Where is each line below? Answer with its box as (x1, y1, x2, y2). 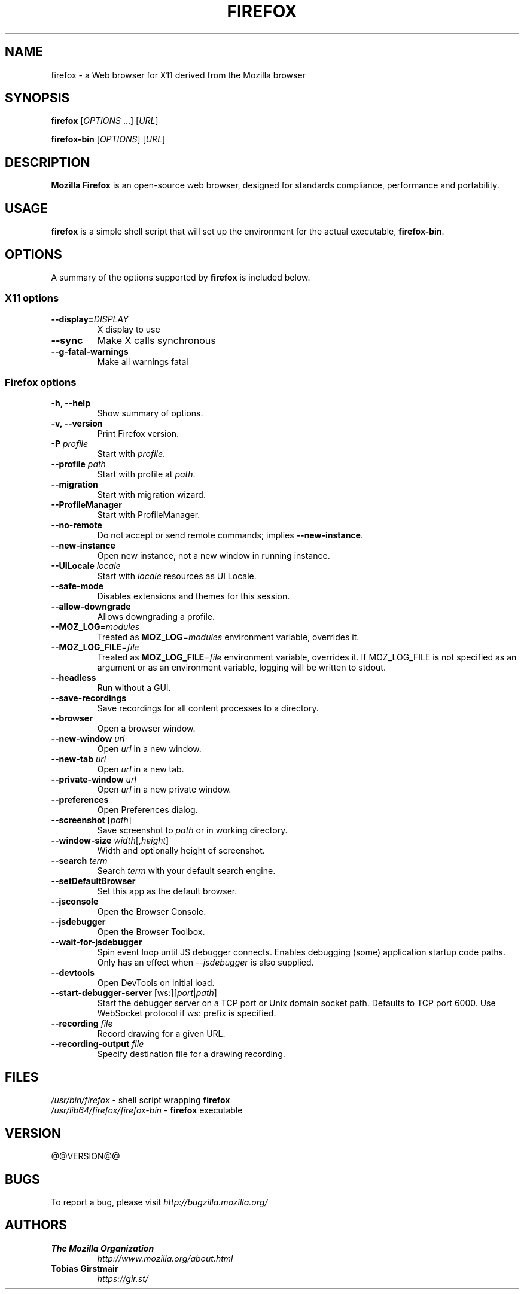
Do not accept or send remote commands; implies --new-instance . (97, 530, 363, 541)
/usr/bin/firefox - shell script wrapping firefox (51, 1095, 230, 1106)
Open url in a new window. (97, 744, 202, 754)
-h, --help (51, 398, 90, 409)
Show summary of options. (97, 408, 203, 419)
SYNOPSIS (5, 90, 70, 106)
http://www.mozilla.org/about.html (97, 1253, 233, 1263)
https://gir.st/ (97, 1273, 148, 1284)
